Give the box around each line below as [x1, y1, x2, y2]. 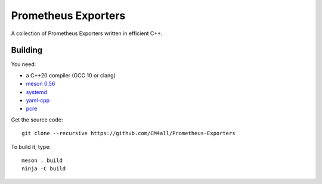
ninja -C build [21, 166, 66, 172]
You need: [11, 61, 36, 68]
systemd [26, 88, 48, 95]
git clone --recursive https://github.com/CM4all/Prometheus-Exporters [21, 130, 236, 137]
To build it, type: [11, 143, 51, 150]
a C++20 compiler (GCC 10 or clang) [26, 71, 116, 79]
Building [11, 45, 43, 55]
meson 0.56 [26, 80, 55, 88]
